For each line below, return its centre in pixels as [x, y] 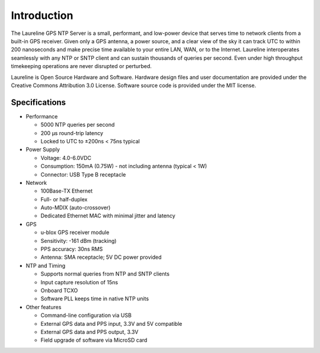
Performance [42, 116]
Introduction [42, 15]
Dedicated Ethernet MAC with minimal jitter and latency [108, 216]
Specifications [39, 102]
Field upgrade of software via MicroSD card [94, 340]
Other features [44, 307]
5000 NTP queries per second [78, 125]
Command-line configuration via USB [86, 315]
